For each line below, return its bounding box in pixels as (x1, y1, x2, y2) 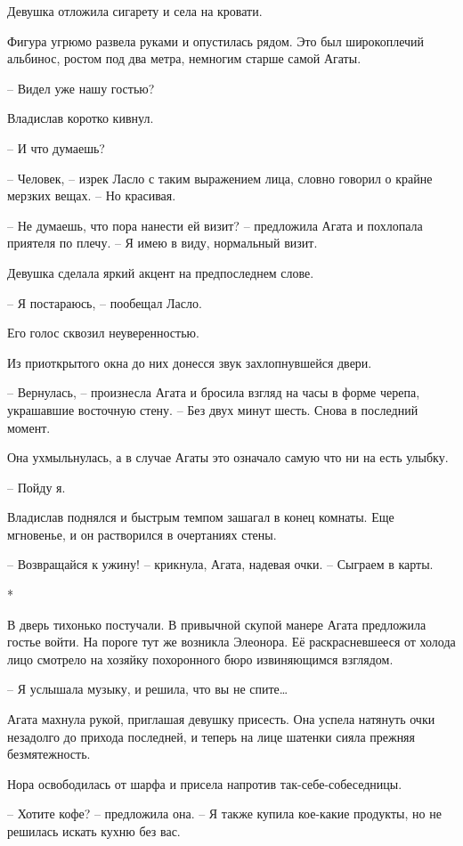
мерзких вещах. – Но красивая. (7, 186, 176, 205)
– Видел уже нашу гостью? (7, 78, 155, 97)
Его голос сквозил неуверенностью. (7, 323, 199, 342)
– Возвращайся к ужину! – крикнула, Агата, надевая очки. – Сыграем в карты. (7, 555, 434, 573)
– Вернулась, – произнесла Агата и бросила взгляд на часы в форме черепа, (7, 383, 420, 402)
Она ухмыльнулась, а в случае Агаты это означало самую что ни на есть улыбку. (7, 448, 449, 467)
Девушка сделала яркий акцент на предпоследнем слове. (7, 263, 314, 281)
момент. (7, 418, 51, 436)
